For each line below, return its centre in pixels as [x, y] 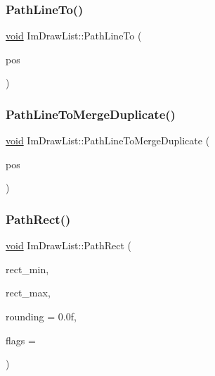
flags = [21, 340]
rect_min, [27, 269]
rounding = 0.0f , [41, 316]
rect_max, [28, 293]
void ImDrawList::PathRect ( [69, 245]
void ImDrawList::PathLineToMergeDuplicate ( [108, 140]
